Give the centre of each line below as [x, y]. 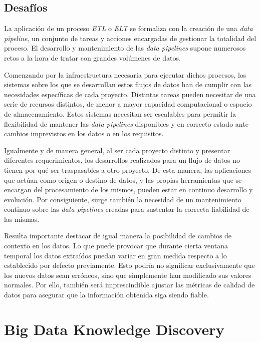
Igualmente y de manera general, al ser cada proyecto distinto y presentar [117, 150]
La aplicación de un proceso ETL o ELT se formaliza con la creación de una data [128, 28]
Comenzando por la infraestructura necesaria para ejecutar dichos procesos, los [125, 74]
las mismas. [22, 219]
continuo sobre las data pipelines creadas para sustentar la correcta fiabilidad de [127, 209]
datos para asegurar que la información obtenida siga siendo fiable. [106, 295]
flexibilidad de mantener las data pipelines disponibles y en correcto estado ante [126, 123]
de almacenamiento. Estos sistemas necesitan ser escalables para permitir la [120, 113]
